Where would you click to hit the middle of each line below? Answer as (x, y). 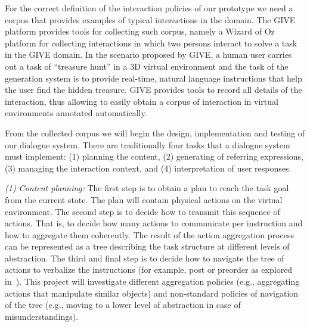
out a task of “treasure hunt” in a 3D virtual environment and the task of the (147, 66)
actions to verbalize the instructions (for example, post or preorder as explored (149, 270)
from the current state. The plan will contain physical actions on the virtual (144, 199)
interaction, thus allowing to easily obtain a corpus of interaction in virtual (142, 101)
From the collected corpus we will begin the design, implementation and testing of (155, 133)
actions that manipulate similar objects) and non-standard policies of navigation (152, 293)
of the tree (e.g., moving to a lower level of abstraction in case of (123, 305)
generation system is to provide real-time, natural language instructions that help (154, 78)
